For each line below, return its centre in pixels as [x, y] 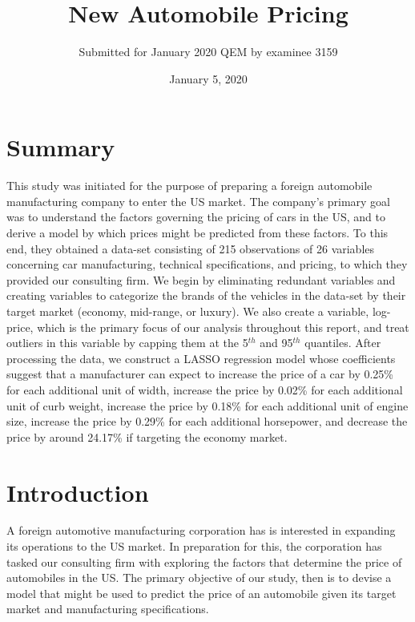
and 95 [276, 343]
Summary [61, 147]
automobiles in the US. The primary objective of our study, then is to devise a [199, 578]
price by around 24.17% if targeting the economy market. [147, 436]
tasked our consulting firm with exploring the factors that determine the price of [204, 561]
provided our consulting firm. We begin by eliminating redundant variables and [201, 279]
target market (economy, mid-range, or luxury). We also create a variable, [188, 311]
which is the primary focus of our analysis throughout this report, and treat [223, 327]
